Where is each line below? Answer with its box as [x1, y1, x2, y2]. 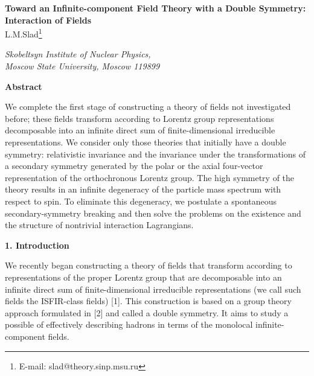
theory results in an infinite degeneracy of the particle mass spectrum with [5, 183, 281, 196]
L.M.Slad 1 [5, 26, 42, 40]
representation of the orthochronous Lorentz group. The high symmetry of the [5, 171, 295, 183]
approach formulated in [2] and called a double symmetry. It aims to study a [5, 306, 289, 319]
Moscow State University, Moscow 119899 [5, 60, 160, 72]
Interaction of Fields [5, 13, 92, 26]
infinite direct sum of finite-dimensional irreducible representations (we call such [5, 282, 301, 295]
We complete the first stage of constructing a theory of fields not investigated [5, 100, 291, 113]
